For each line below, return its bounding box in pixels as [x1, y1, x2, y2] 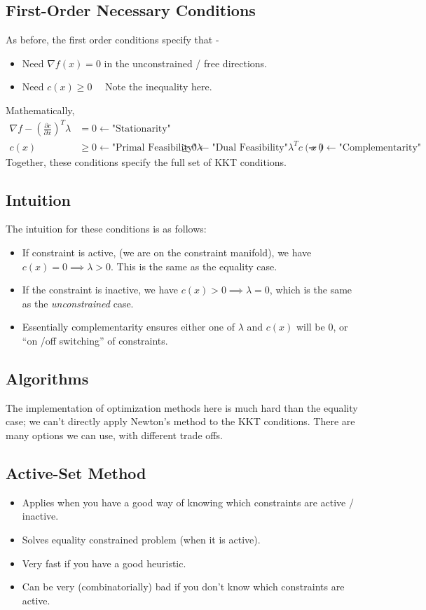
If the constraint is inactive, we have [22, 282, 179, 297]
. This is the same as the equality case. [110, 258, 277, 273]
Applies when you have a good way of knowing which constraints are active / [22, 494, 354, 509]
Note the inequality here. [105, 79, 212, 94]
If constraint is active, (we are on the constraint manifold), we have [22, 245, 312, 260]
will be [296, 319, 325, 334]
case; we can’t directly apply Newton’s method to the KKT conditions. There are [6, 414, 355, 429]
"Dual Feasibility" [212, 142, 288, 153]
